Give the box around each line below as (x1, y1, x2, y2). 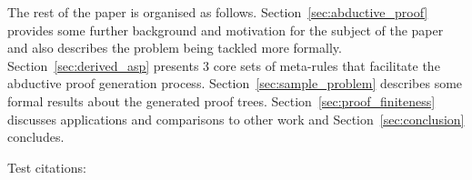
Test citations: (7, 157, 86, 176)
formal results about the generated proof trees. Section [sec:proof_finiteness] (7, 91, 436, 110)
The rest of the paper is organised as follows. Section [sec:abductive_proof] (7, 3, 428, 21)
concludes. (7, 127, 65, 146)
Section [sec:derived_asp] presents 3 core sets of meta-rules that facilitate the (7, 55, 440, 75)
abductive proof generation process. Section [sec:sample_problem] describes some (7, 74, 463, 93)
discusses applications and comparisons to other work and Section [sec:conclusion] (7, 109, 465, 128)
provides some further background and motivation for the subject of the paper (7, 20, 444, 39)
